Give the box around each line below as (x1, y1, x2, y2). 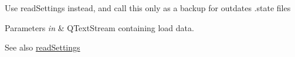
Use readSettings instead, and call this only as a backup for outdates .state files (5, 2, 291, 14)
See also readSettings (5, 41, 80, 53)
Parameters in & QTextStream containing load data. (5, 21, 194, 33)
